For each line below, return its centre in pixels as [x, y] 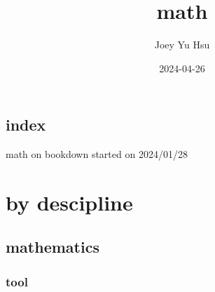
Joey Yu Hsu [182, 45]
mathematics [53, 247]
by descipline [69, 202]
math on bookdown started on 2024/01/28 [97, 154]
